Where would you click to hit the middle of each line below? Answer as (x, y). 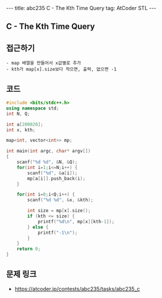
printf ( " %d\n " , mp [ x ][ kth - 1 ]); (76, 221)
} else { (38, 227)
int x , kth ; (21, 130)
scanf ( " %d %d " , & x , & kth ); (60, 200)
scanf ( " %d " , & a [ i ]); (52, 173)
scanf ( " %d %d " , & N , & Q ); (47, 162)
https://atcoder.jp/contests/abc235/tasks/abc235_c (77, 289)
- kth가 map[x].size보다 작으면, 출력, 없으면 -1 (61, 69)
